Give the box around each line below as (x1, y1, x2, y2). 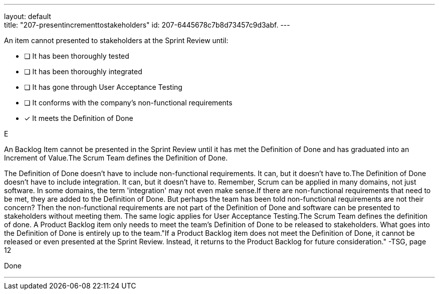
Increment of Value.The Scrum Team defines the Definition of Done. (4, 154, 228, 162)
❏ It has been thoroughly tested (24, 52, 129, 60)
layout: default (4, 12, 51, 21)
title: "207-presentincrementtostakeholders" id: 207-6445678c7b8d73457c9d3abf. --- (4, 21, 290, 29)
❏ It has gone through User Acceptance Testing (24, 83, 182, 91)
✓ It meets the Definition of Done (24, 114, 133, 122)
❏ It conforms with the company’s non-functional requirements (24, 98, 233, 107)
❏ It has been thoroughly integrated (24, 67, 142, 76)
